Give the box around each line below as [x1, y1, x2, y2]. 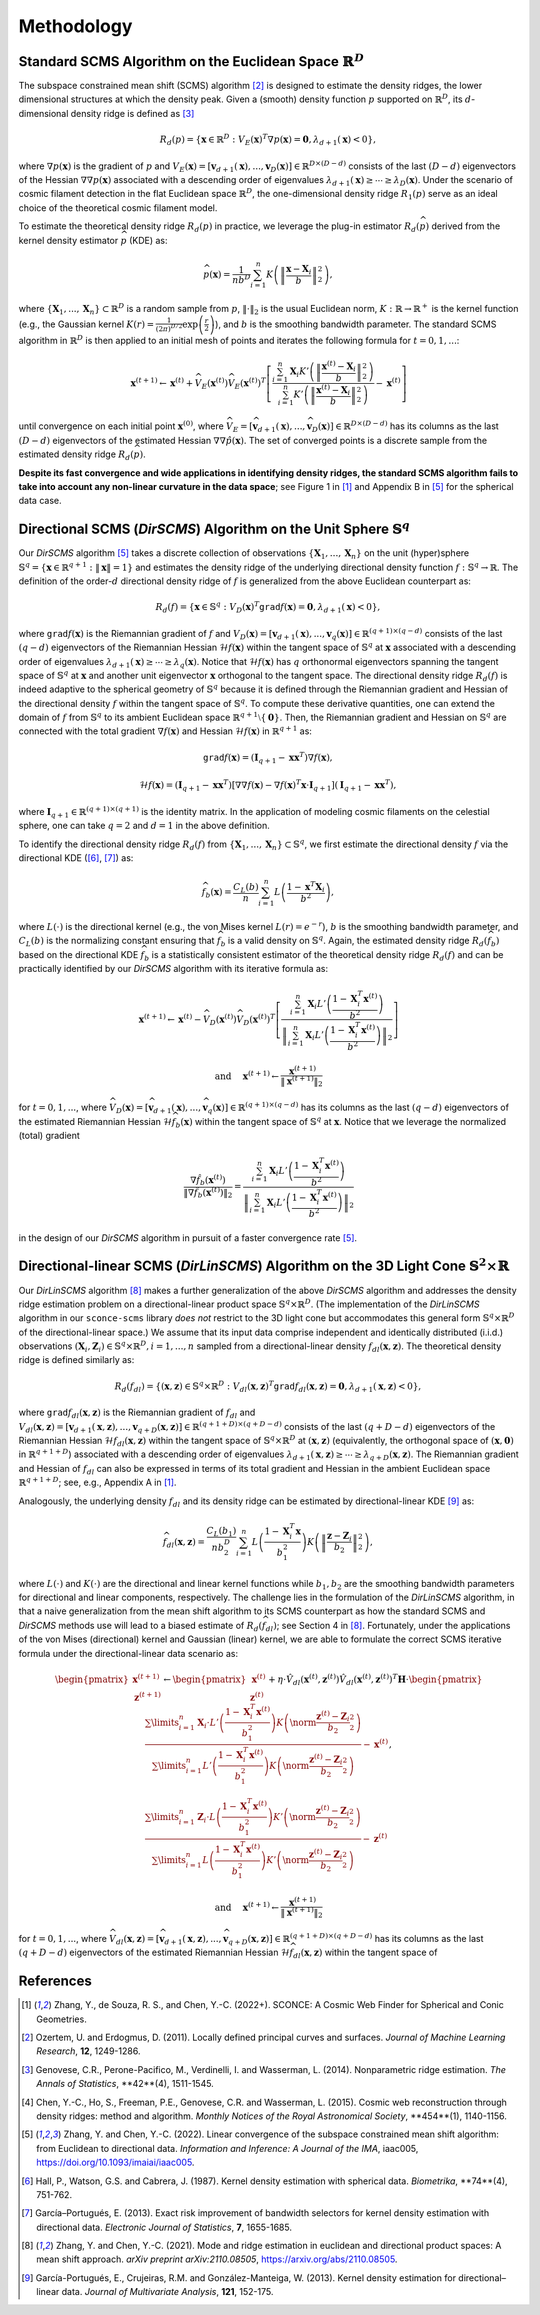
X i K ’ [289, 366, 310, 379]
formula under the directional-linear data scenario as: [18, 1647, 239, 1659]
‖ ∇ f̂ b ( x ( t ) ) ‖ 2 [183, 1185, 233, 1200]
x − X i [285, 263, 312, 277]
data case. [18, 495, 62, 507]
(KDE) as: [128, 234, 168, 246]
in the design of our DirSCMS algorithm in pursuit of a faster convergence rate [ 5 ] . [18, 1231, 358, 1244]
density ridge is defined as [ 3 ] [70, 107, 195, 119]
